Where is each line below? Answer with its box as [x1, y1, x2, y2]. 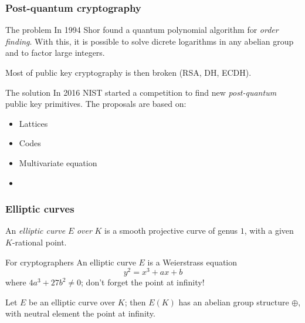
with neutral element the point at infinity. [5, 307, 155, 319]
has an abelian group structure [178, 295, 289, 308]
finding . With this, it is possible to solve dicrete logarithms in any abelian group [5, 35, 294, 47]
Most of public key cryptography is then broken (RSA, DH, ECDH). [5, 66, 252, 78]
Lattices [19, 117, 48, 129]
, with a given [244, 224, 294, 237]
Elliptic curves [5, 201, 74, 216]
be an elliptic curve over [29, 295, 116, 308]
